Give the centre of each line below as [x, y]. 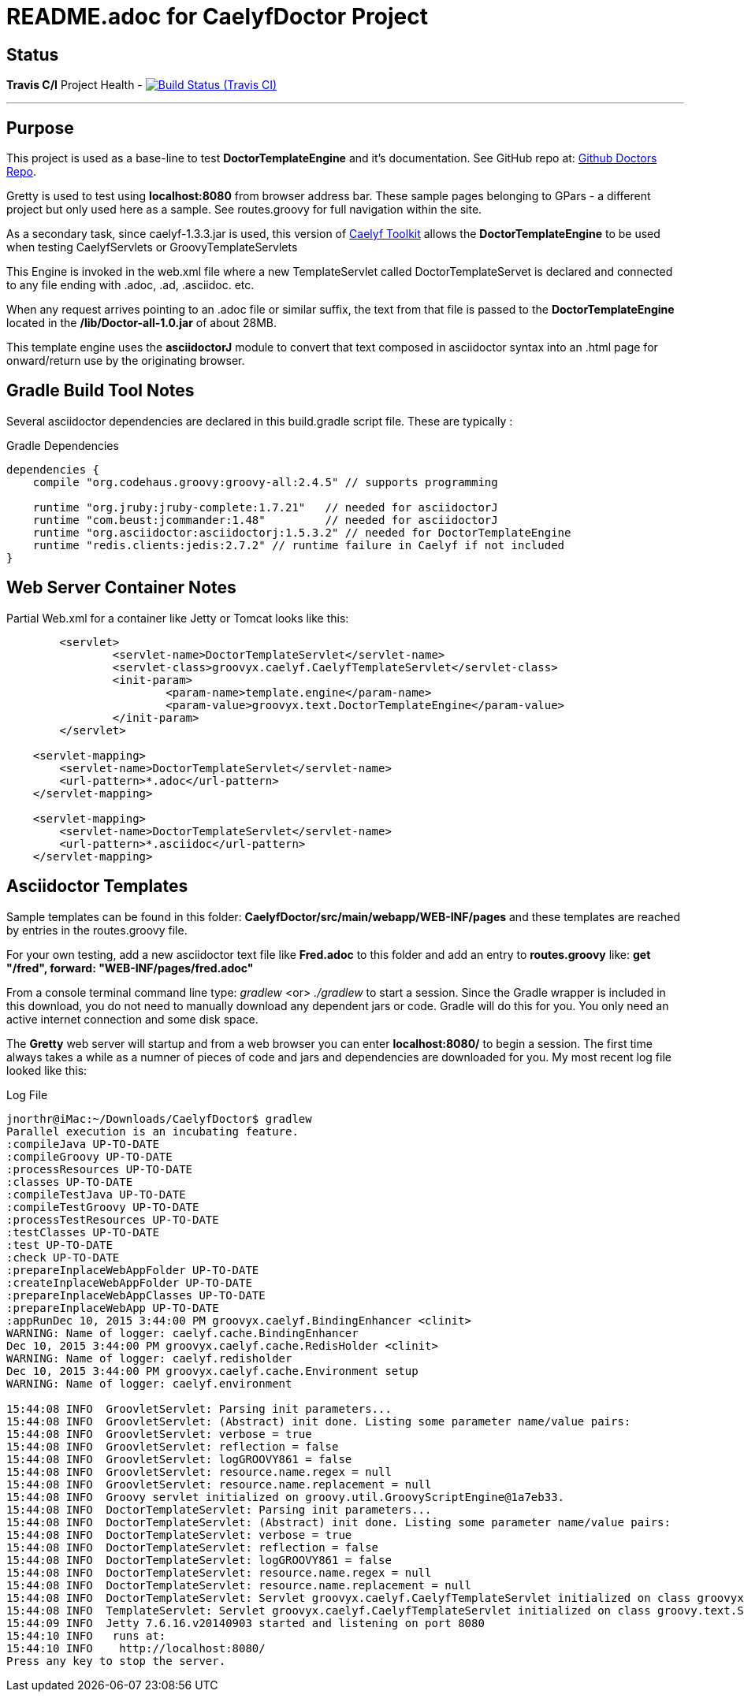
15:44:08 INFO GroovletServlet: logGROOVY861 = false [179, 1459]
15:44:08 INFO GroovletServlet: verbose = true [159, 1434]
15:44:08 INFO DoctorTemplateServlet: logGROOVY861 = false [199, 1560]
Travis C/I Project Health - [74, 85]
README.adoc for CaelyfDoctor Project [217, 17]
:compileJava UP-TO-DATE [83, 1144]
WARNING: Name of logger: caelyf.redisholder [149, 1358]
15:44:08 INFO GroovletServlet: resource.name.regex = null [199, 1471]
